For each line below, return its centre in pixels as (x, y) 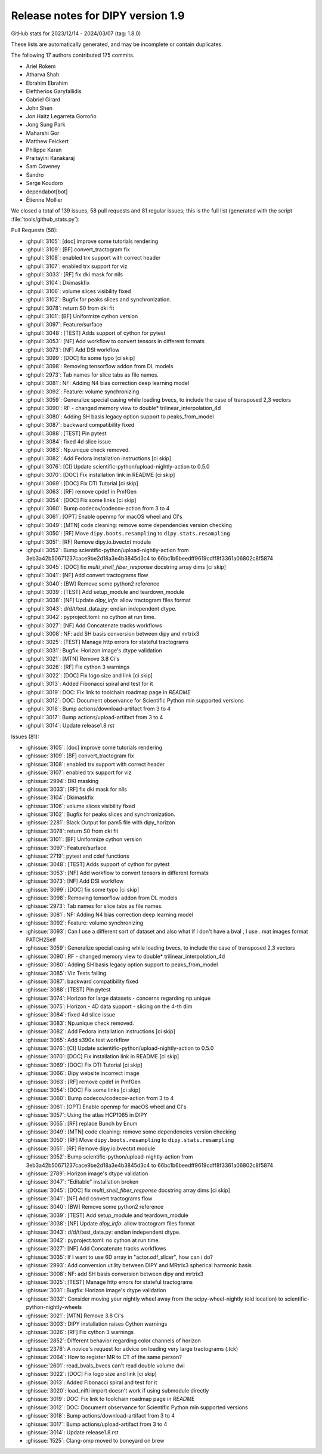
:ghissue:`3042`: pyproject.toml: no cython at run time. (93, 1240)
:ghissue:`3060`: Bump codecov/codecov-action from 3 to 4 (100, 1098)
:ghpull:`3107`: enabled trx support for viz (77, 266)
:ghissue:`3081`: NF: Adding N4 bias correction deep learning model (110, 914)
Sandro (35, 175)
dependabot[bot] (47, 192)
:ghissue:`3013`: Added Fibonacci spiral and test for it (92, 1382)
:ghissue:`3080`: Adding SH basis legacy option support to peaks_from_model (122, 965)
